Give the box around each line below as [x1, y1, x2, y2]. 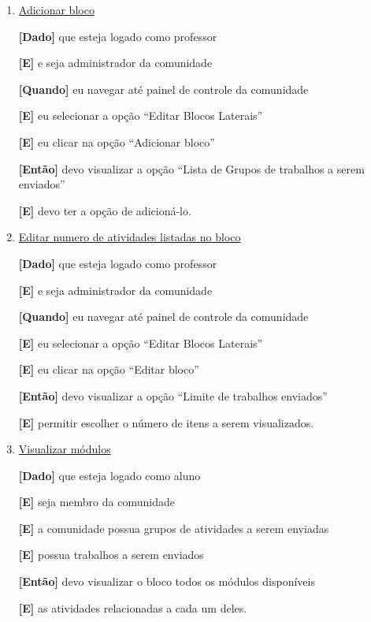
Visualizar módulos [18, 441, 111, 457]
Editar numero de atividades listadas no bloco [18, 229, 241, 245]
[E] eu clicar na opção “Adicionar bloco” [18, 133, 215, 150]
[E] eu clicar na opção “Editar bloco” [18, 361, 199, 378]
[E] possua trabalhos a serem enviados [18, 546, 204, 563]
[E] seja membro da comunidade [18, 494, 175, 510]
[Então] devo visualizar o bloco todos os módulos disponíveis [18, 573, 315, 590]
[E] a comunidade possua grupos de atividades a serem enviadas [18, 520, 329, 536]
